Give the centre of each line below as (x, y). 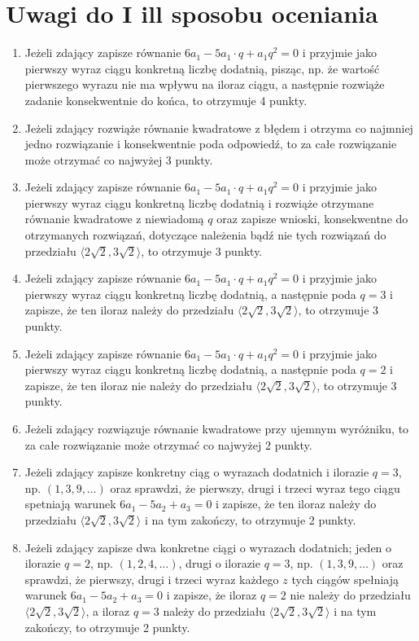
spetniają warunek (70, 504)
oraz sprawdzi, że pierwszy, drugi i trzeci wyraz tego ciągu (255, 487)
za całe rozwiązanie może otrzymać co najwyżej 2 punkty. (168, 444)
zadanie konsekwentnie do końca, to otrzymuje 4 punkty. (166, 100)
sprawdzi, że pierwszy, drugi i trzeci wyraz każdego (152, 579)
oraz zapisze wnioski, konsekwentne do (312, 219)
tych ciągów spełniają (345, 579)
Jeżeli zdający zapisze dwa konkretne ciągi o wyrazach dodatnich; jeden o (208, 547)
